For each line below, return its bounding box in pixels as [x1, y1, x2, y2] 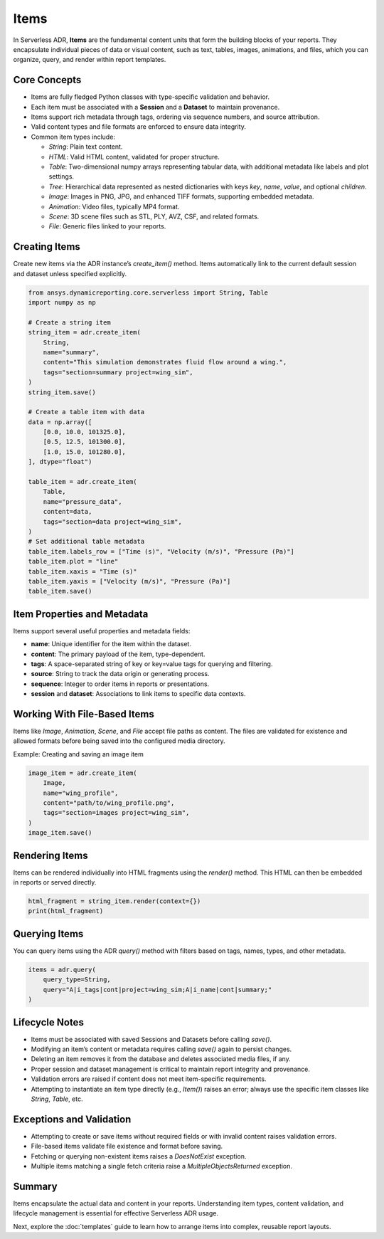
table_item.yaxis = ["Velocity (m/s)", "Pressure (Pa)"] [28, 577, 231, 585]
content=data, [43, 507, 92, 516]
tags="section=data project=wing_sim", [43, 517, 183, 526]
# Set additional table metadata [28, 537, 145, 546]
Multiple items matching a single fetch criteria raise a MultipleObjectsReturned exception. [31, 1162, 293, 1171]
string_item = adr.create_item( [28, 328, 142, 337]
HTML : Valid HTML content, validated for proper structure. [48, 152, 220, 161]
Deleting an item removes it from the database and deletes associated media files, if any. [31, 1055, 291, 1063]
